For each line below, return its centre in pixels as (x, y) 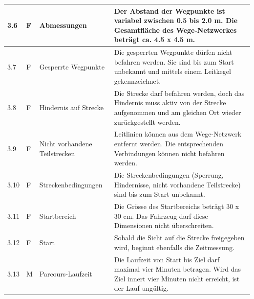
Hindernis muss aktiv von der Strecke (170, 103)
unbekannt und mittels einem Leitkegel (172, 71)
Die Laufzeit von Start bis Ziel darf (167, 259)
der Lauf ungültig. (141, 288)
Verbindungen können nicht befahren (169, 153)
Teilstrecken (57, 153)
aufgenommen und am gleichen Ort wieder (178, 112)
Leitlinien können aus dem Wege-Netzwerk (178, 134)
